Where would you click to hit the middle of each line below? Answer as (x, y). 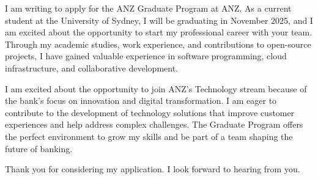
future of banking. (39, 148)
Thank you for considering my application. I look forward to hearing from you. (153, 169)
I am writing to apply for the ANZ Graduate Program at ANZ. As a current (148, 8)
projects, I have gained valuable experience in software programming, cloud (146, 56)
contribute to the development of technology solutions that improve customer (150, 112)
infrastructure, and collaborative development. (91, 68)
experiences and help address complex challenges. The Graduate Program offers (154, 124)
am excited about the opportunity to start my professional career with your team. (159, 32)
